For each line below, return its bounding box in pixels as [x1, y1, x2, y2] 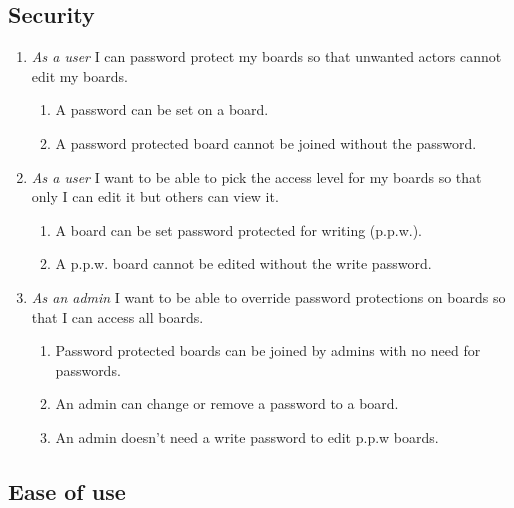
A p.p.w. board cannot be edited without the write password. [55, 253, 432, 274]
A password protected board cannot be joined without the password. [55, 132, 477, 153]
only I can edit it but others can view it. [31, 186, 279, 207]
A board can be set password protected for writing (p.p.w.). [55, 219, 422, 240]
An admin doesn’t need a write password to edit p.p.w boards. [55, 426, 439, 447]
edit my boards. [31, 65, 128, 86]
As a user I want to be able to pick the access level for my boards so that [31, 166, 482, 187]
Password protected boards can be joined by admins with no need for [55, 340, 481, 361]
